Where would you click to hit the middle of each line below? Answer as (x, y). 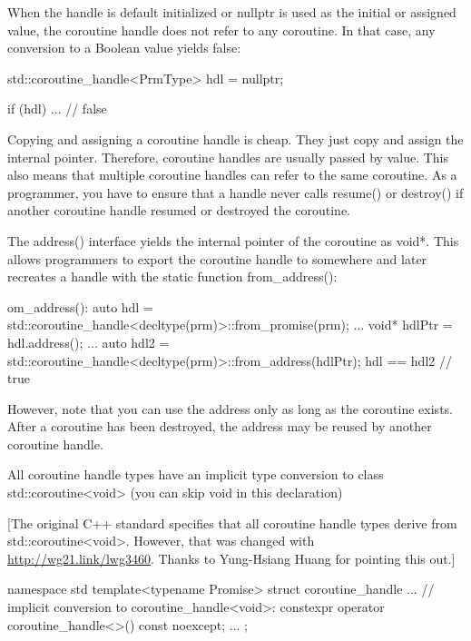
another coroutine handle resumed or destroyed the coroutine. (179, 210)
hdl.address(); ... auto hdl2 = (88, 342)
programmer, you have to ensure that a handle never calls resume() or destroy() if (235, 192)
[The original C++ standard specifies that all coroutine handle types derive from (232, 523)
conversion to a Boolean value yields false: (124, 48)
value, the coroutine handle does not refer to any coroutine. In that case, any (221, 30)
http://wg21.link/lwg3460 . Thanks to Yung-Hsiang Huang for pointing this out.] (231, 558)
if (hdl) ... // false (57, 108)
